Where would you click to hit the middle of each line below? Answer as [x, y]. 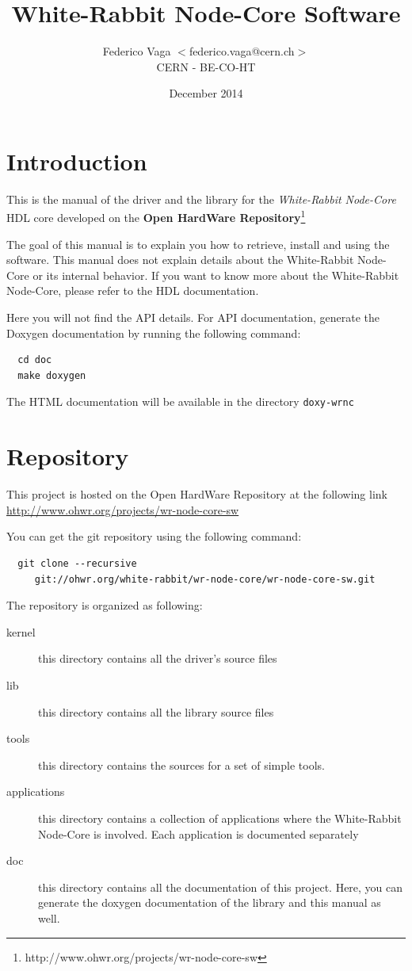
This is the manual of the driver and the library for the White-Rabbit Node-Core [201, 199]
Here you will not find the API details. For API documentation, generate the [193, 317]
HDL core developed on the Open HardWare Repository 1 [156, 216]
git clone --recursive [77, 564]
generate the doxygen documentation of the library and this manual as [210, 902]
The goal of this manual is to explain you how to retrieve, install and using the [198, 244]
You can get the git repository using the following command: [154, 536]
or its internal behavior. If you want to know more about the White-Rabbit [216, 275]
